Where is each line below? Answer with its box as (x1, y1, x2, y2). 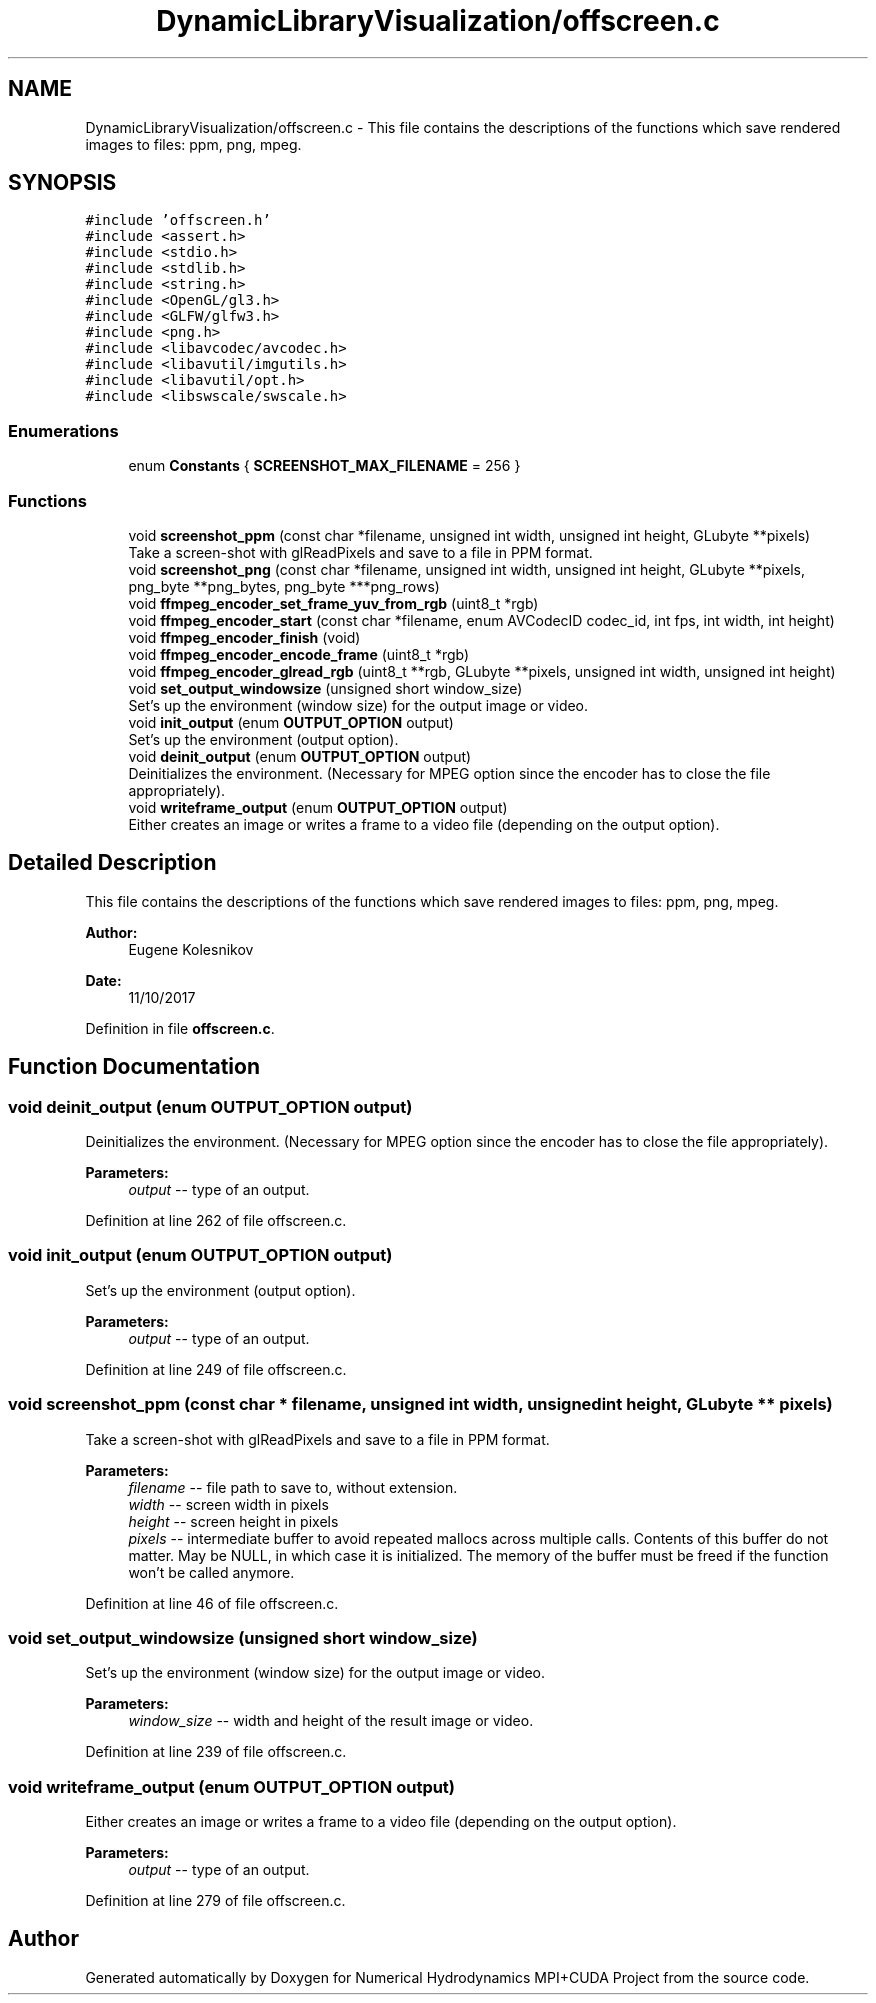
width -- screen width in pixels (128, 1495, 329, 1513)
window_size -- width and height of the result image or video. (128, 1712, 534, 1730)
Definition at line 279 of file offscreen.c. (85, 1892, 346, 1909)
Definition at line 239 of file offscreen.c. (85, 1743, 347, 1761)
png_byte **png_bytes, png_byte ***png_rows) (128, 577, 440, 595)
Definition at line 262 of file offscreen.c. (85, 1212, 347, 1229)
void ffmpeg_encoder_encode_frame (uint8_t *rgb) (128, 645, 470, 663)
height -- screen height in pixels (128, 1512, 339, 1530)
